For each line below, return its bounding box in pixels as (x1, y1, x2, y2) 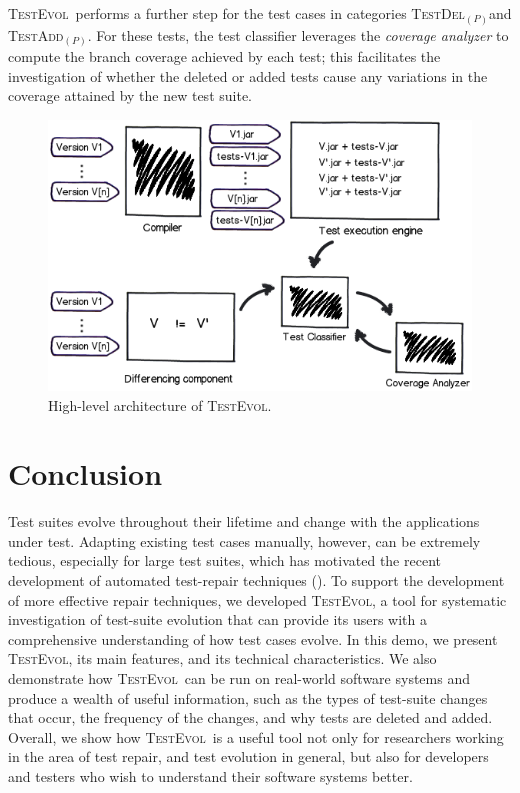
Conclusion (8, 453, 163, 494)
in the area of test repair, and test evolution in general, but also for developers (8, 746, 489, 767)
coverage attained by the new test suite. (8, 85, 252, 106)
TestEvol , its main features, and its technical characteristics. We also (8, 648, 437, 669)
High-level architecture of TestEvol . (48, 394, 272, 415)
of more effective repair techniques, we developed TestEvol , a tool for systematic (8, 589, 507, 610)
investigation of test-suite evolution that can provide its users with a (8, 609, 427, 630)
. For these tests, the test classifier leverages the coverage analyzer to (87, 24, 509, 45)
